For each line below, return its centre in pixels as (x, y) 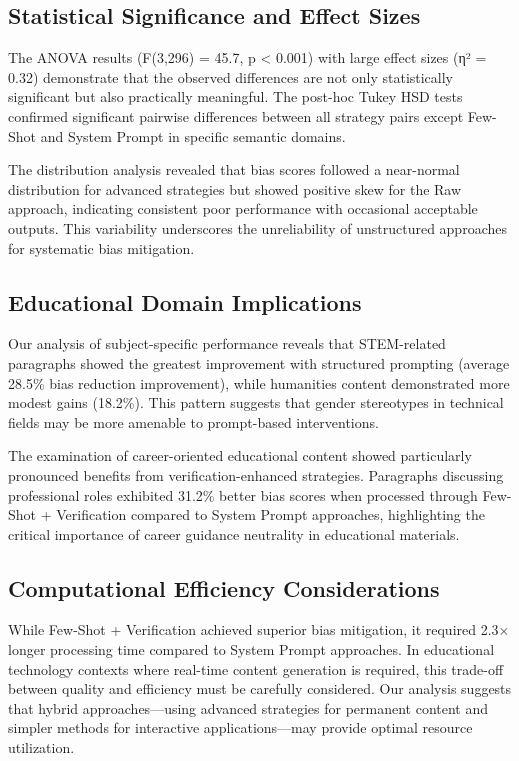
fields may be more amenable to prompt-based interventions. (193, 421)
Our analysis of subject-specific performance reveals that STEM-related (227, 343)
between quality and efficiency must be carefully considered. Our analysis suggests (260, 688)
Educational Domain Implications (185, 301)
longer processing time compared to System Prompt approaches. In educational (251, 649)
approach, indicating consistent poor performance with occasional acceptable (243, 208)
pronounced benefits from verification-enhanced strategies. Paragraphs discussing (256, 474)
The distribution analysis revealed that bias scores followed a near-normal (234, 169)
